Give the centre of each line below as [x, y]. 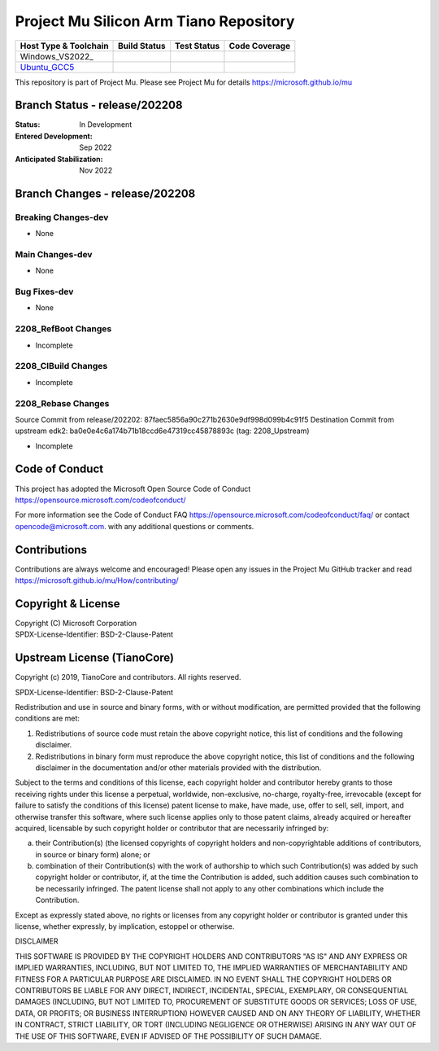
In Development [106, 125]
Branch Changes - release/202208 [105, 193]
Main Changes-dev [54, 254]
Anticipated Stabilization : [59, 159]
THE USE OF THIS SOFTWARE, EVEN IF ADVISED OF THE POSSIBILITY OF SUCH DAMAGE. [169, 1036]
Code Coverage [260, 46]
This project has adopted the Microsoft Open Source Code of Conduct [133, 488]
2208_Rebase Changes [62, 403]
